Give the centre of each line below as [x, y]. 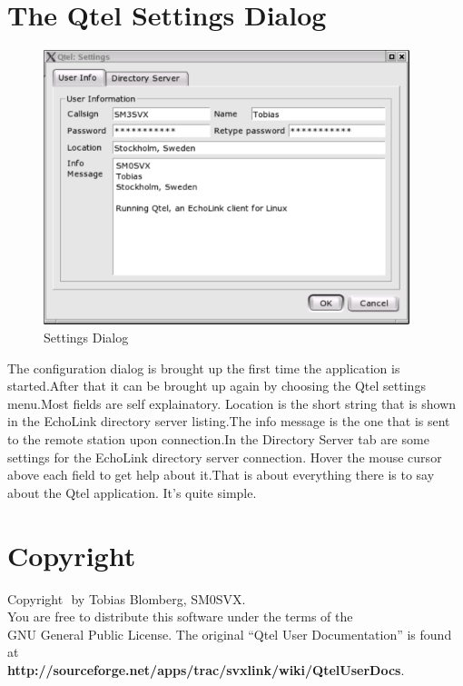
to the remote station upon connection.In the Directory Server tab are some [218, 439]
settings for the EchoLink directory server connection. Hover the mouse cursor [225, 457]
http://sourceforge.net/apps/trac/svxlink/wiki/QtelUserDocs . [206, 669]
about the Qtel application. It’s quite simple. [132, 492]
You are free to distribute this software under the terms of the [180, 616]
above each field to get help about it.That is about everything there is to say [221, 475]
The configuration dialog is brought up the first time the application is [204, 368]
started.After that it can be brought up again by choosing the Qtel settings [217, 386]
